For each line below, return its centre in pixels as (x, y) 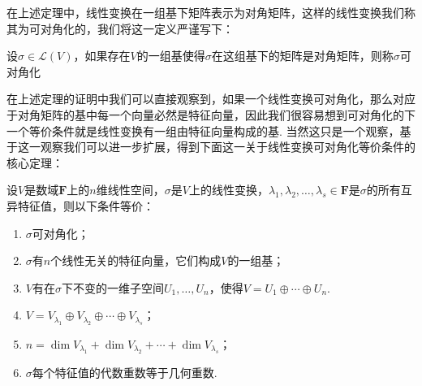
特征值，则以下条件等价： (86, 205)
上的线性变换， (228, 190)
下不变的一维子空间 (112, 287)
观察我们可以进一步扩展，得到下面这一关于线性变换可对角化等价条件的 (228, 147)
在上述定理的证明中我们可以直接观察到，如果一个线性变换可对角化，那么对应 (211, 99)
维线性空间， (130, 190)
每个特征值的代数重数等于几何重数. (125, 373)
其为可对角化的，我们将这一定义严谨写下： (120, 28)
